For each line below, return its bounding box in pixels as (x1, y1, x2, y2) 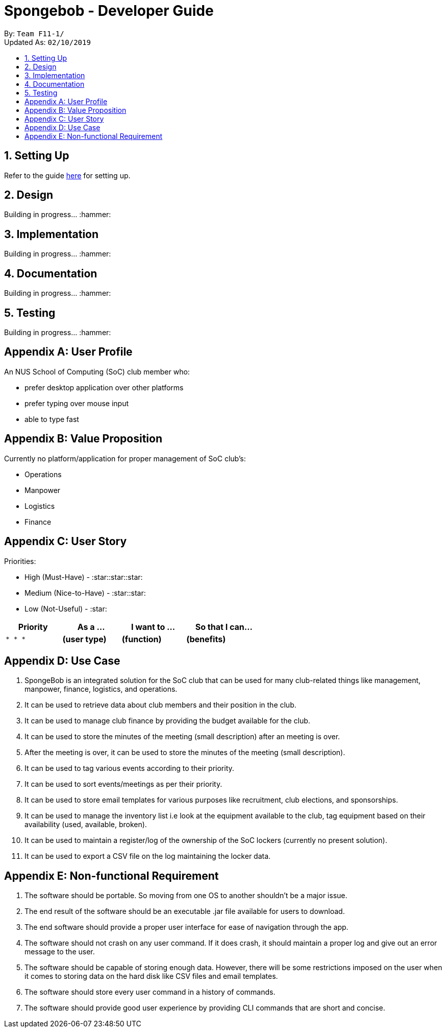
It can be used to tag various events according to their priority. (24, 764, 234, 773)
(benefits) (186, 634, 226, 644)
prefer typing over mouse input (24, 398, 129, 408)
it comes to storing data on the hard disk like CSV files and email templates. (24, 972, 278, 981)
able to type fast (24, 414, 79, 424)
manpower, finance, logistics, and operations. (24, 685, 178, 694)
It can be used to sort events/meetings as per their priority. (24, 780, 222, 789)
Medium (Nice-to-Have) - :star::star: (24, 588, 146, 597)
